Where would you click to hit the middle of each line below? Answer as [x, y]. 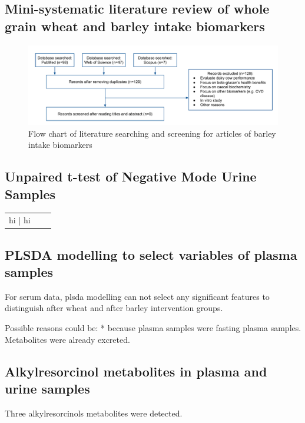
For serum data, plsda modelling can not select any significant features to [137, 296]
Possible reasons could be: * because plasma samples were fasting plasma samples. [153, 327]
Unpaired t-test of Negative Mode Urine [131, 176]
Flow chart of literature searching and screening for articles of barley [152, 133]
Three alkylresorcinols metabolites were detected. [94, 413]
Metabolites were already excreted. [67, 339]
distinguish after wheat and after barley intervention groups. [114, 308]
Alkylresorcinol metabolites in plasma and [136, 371]
